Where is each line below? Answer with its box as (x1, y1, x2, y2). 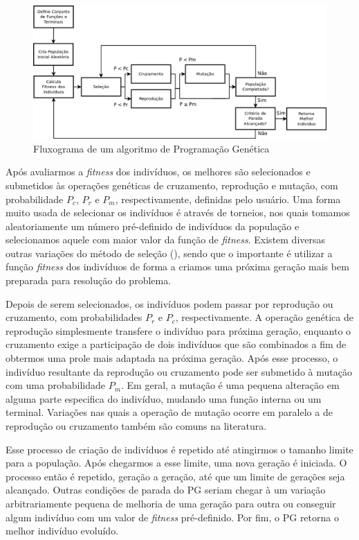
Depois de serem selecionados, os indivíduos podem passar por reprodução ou (6, 296, 333, 311)
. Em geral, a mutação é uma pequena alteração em (121, 378, 340, 392)
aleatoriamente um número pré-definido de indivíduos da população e (6, 218, 300, 233)
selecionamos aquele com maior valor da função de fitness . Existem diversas (6, 232, 326, 247)
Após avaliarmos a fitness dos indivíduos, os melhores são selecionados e (6, 164, 311, 179)
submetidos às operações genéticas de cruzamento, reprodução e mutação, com (6, 177, 338, 192)
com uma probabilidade (6, 378, 105, 392)
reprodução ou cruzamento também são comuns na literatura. (6, 419, 267, 433)
